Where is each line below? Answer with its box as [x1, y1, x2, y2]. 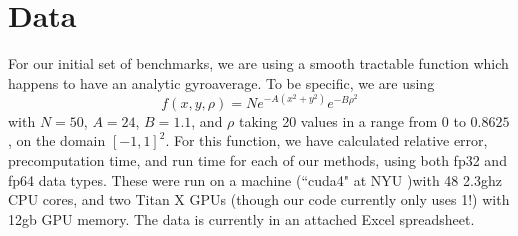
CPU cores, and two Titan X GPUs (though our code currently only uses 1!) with [8, 189, 510, 210]
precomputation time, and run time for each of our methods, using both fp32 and [8, 150, 507, 170]
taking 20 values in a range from [239, 110, 438, 131]
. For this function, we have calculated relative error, [165, 130, 488, 151]
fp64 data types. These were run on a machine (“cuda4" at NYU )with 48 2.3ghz [8, 169, 502, 190]
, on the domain [8, 130, 106, 151]
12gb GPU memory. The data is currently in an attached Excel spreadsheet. [8, 208, 475, 229]
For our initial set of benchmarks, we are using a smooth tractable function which [8, 53, 509, 74]
